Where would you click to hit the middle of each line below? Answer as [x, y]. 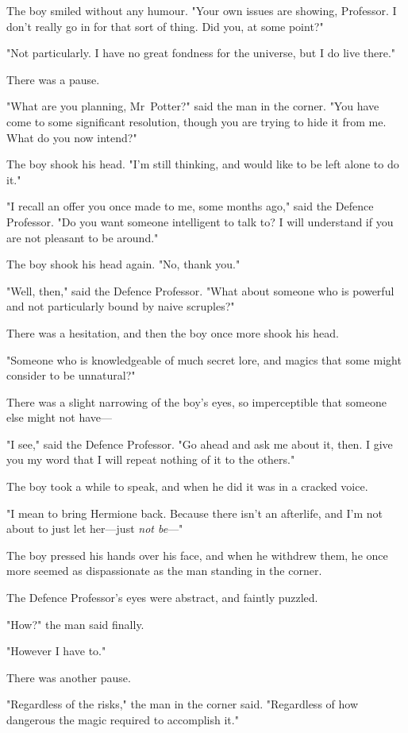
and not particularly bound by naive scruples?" [121, 306]
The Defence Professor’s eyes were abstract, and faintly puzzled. [162, 598]
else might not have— [60, 417]
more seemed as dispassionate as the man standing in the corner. [164, 571]
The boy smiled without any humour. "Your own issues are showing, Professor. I [202, 10]
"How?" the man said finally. [75, 624]
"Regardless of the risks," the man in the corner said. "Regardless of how [183, 704]
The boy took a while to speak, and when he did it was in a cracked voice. [187, 486]
